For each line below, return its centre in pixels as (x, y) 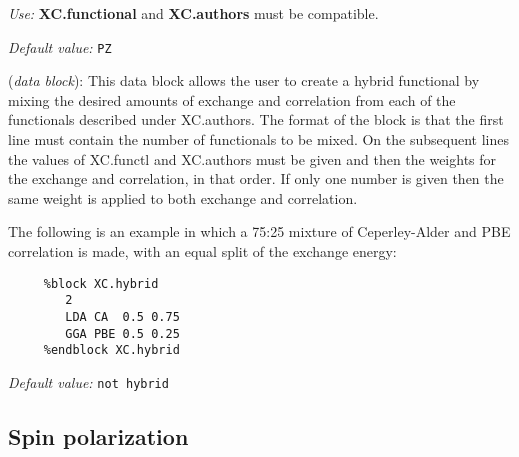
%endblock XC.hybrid (111, 350)
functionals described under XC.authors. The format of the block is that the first (256, 119)
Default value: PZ (60, 46)
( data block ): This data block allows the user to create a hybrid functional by (244, 80)
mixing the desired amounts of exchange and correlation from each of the (232, 99)
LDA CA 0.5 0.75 (122, 316)
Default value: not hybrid (88, 381)
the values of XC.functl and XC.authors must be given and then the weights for (252, 158)
